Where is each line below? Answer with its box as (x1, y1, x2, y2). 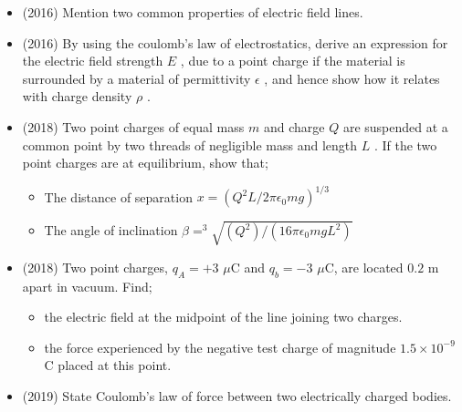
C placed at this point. (44, 355, 172, 375)
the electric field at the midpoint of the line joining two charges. (44, 307, 403, 326)
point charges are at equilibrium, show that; (22, 153, 268, 172)
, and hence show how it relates (264, 68, 440, 88)
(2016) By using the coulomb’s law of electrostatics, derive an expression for (22, 33, 448, 52)
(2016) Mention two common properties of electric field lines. (22, 3, 363, 21)
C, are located (324, 257, 404, 276)
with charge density (22, 87, 132, 106)
